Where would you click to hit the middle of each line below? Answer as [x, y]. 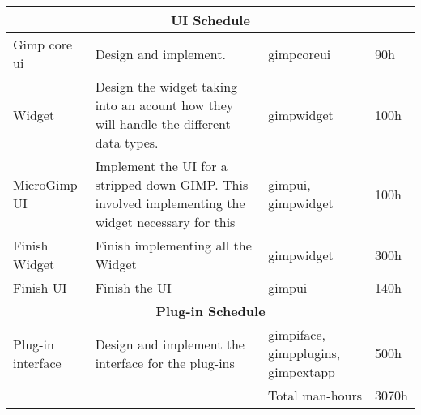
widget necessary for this [165, 222]
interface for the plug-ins [165, 362]
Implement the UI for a [161, 166]
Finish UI [40, 287]
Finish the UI [133, 287]
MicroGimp [45, 184]
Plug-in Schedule [210, 311]
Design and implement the [170, 344]
